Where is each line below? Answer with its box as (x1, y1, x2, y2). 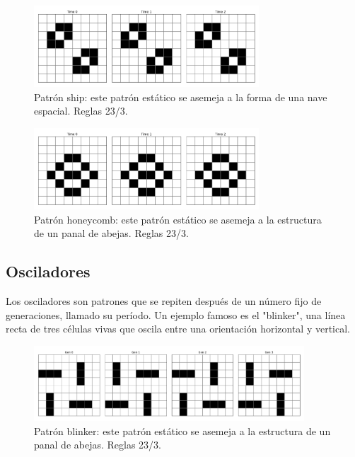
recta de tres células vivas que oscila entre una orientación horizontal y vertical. (6, 321, 351, 336)
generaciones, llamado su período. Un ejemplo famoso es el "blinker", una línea (6, 307, 346, 322)
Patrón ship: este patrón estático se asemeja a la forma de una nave (34, 89, 327, 104)
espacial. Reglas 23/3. (34, 103, 128, 118)
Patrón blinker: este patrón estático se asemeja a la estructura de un (34, 423, 331, 438)
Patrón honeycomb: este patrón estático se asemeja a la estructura (34, 212, 322, 226)
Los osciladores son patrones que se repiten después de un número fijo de (6, 294, 322, 308)
